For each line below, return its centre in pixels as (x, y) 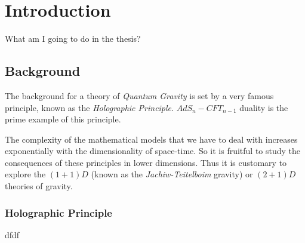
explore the (25, 174)
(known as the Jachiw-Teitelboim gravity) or (172, 174)
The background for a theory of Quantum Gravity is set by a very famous (139, 95)
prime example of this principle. (63, 119)
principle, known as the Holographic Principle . (89, 107)
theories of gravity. (39, 186)
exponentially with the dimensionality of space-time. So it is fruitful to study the (153, 151)
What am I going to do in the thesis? (73, 39)
